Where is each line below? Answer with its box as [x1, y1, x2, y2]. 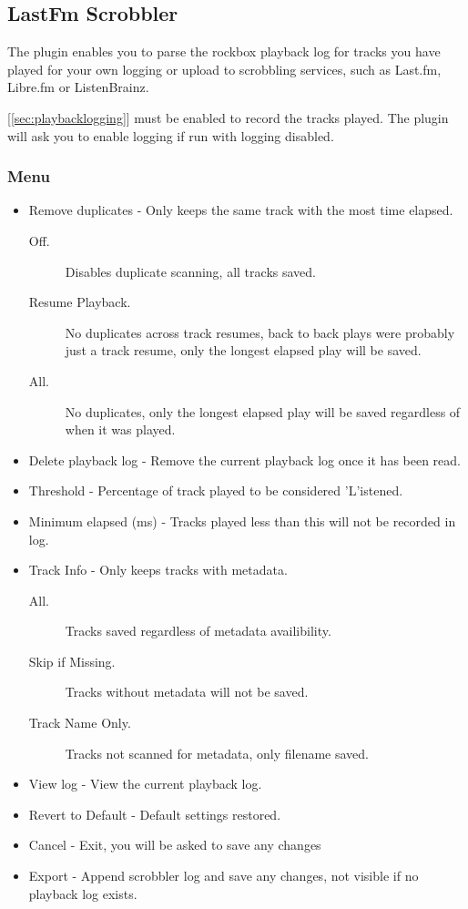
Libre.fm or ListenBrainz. [7, 77, 149, 97]
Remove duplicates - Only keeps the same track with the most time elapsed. [28, 200, 453, 220]
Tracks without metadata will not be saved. [65, 682, 309, 701]
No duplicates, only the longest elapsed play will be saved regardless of [65, 402, 461, 421]
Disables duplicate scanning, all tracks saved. [65, 261, 316, 281]
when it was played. [65, 420, 176, 439]
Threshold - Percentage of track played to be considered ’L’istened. [28, 481, 403, 500]
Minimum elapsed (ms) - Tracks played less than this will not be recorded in [28, 511, 456, 530]
